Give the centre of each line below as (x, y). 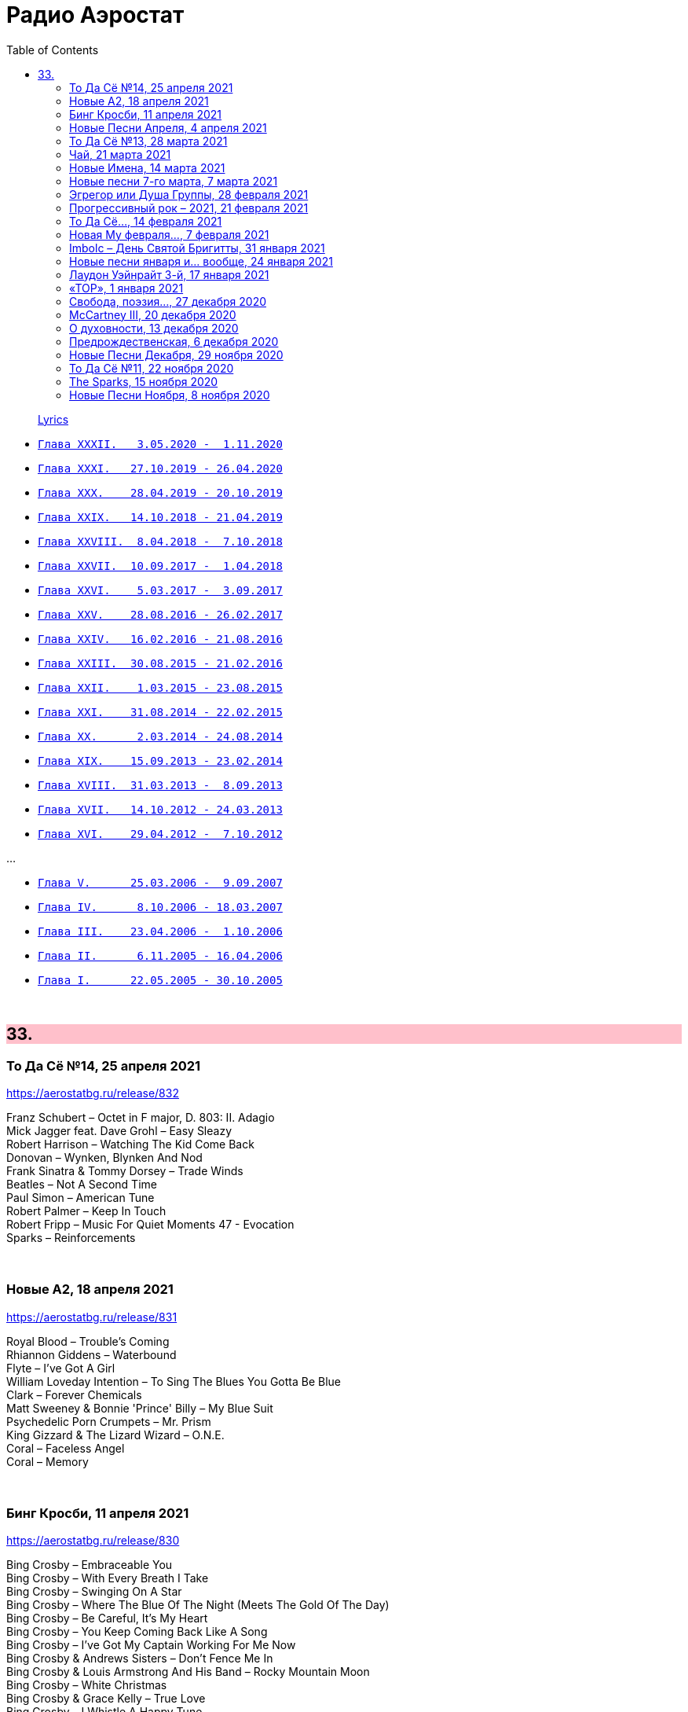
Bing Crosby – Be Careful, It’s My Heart (107, 1618)
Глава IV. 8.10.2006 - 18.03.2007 (160, 907)
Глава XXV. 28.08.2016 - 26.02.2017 (160, 614)
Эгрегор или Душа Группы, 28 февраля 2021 (189, 194)
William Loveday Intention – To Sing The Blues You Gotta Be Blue (174, 1381)
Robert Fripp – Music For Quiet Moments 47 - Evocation (150, 1224)
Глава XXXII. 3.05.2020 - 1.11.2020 (160, 444)
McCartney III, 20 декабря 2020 (153, 314)
